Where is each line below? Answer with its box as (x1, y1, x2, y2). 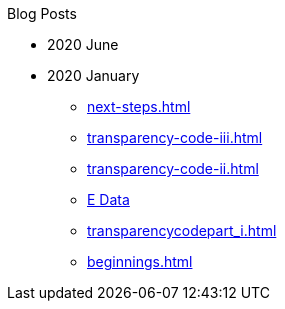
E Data (87, 191, 130, 208)
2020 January (47, 67, 140, 84)
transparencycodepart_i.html (87, 222, 277, 239)
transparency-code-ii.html (87, 160, 259, 177)
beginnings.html (87, 253, 193, 270)
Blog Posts (7, 5, 77, 22)
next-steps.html (87, 98, 191, 115)
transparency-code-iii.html (87, 129, 263, 146)
